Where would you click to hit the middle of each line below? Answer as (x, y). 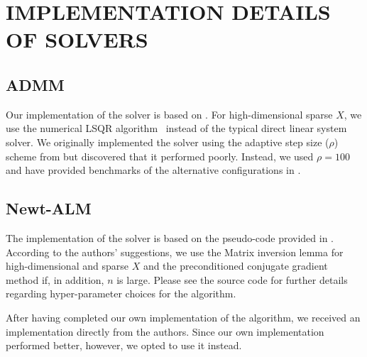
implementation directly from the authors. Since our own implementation (165, 331)
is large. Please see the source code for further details (232, 279)
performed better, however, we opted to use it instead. (124, 345)
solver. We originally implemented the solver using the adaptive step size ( (168, 142)
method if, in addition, (55, 279)
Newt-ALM (49, 208)
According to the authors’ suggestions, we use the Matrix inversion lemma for (175, 252)
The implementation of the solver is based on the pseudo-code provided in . (170, 237)
